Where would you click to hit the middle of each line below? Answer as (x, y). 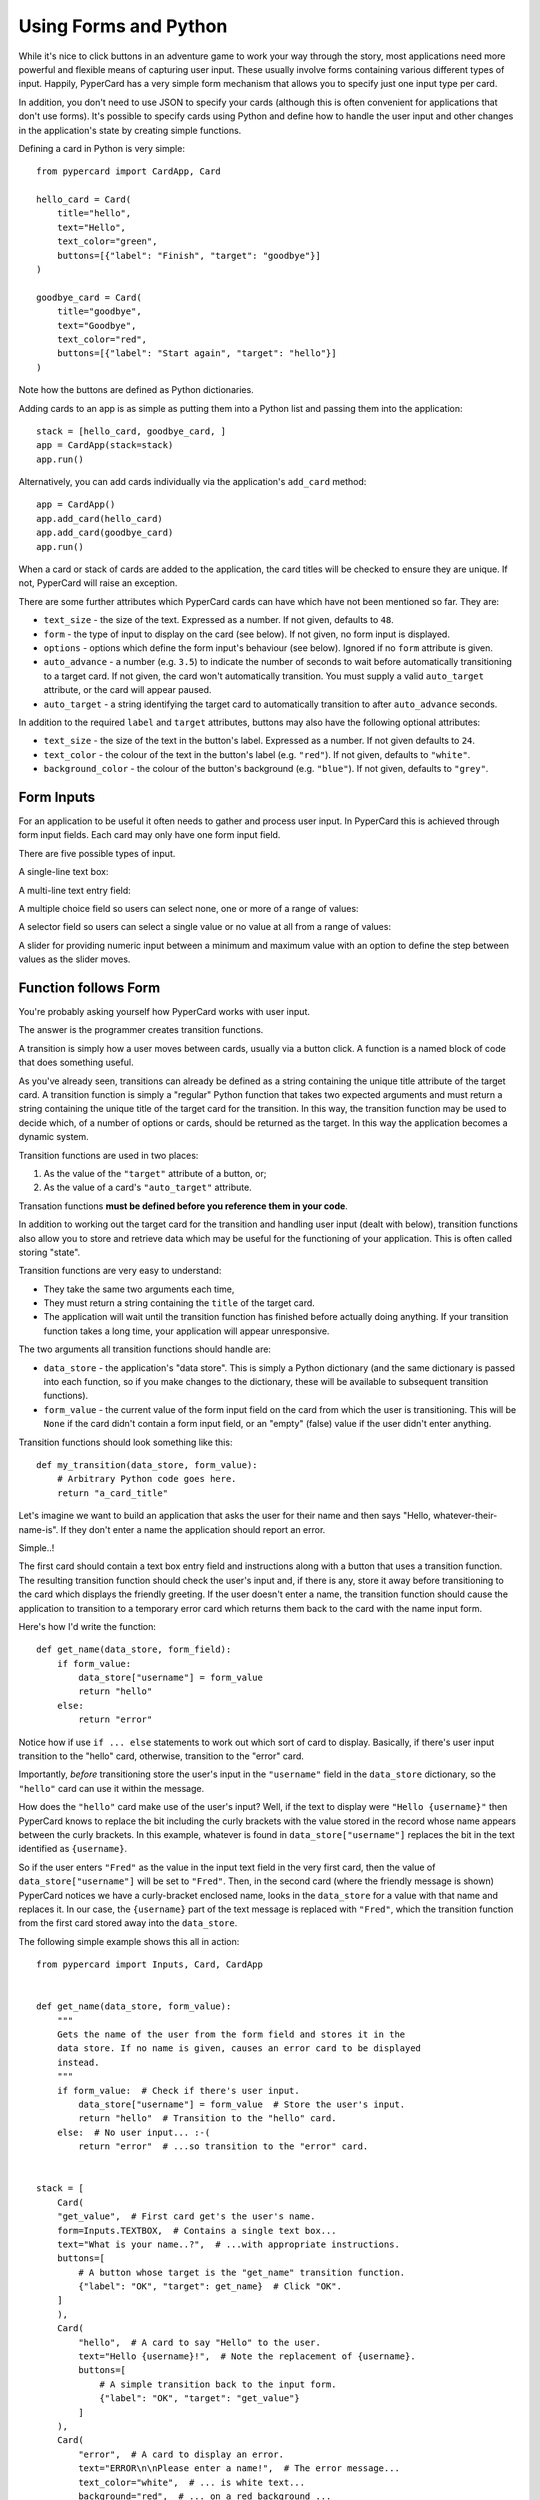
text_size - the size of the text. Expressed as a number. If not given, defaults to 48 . (218, 620)
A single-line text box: (63, 872)
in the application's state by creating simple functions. (130, 130)
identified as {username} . (73, 1849)
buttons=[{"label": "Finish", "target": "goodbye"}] (189, 255)
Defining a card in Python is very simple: (101, 148)
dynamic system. (53, 1137)
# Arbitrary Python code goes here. (146, 1479)
